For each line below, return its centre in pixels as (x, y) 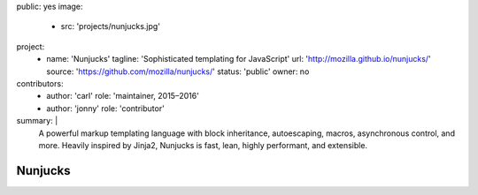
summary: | (37, 121)
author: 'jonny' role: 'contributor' (106, 108)
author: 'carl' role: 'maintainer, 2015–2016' (123, 96)
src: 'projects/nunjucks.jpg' (111, 26)
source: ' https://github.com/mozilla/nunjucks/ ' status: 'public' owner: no (178, 71)
